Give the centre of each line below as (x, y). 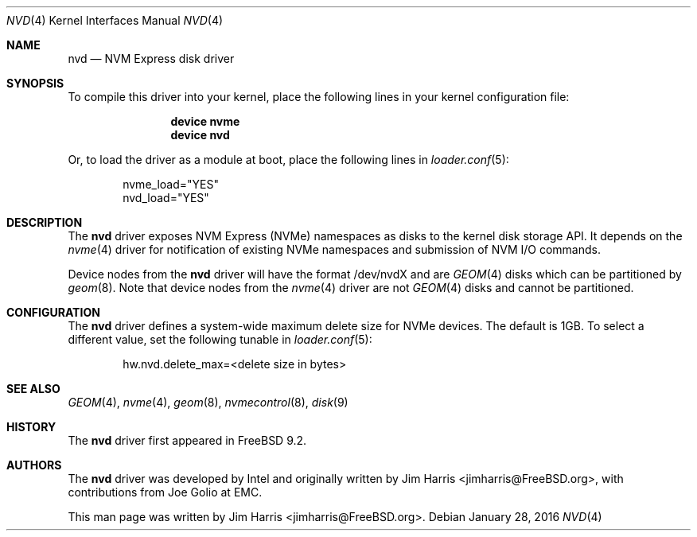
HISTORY (31, 427)
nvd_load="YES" (166, 198)
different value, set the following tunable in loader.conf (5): (220, 339)
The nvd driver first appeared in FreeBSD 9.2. (187, 440)
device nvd (200, 135)
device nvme (205, 121)
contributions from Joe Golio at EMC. (165, 492)
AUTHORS (34, 465)
